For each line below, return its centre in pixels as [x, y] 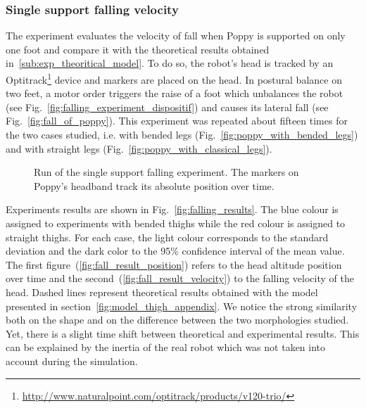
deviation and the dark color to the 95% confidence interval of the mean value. [175, 251]
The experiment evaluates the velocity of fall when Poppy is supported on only [176, 36]
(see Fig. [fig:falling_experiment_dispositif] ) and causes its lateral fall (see [167, 107]
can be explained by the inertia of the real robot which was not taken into [166, 347]
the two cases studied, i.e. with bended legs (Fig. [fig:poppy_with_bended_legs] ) [182, 135]
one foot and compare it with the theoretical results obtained [138, 49]
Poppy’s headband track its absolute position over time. [154, 185]
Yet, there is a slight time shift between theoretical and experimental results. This [183, 333]
